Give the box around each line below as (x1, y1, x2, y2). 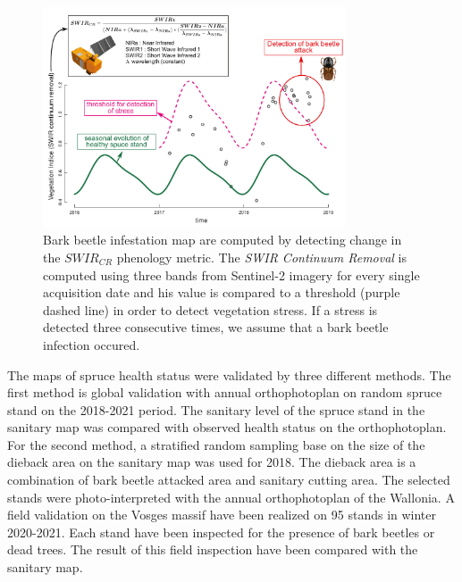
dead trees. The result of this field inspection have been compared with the (7, 540, 418, 559)
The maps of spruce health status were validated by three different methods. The (7, 365, 451, 384)
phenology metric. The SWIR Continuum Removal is (116, 247, 407, 266)
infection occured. (43, 335, 140, 353)
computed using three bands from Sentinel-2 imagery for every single (43, 265, 420, 284)
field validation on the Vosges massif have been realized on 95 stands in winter (7, 505, 437, 524)
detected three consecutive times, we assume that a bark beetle (43, 318, 389, 337)
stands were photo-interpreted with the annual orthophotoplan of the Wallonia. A (7, 487, 455, 506)
